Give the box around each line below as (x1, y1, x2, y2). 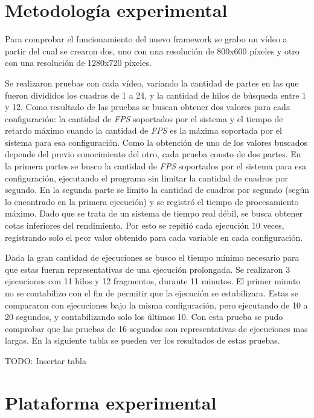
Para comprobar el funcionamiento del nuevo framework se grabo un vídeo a (5, 33, 287, 45)
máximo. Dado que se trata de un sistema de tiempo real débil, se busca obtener (5, 207, 303, 220)
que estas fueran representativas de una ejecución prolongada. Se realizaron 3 (5, 263, 290, 275)
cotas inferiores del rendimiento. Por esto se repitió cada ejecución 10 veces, (5, 219, 284, 232)
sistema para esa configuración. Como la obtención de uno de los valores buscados (5, 136, 308, 148)
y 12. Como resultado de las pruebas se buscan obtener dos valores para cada (5, 100, 290, 113)
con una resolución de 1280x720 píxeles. (5, 56, 152, 69)
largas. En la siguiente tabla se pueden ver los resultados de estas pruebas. (5, 334, 280, 347)
